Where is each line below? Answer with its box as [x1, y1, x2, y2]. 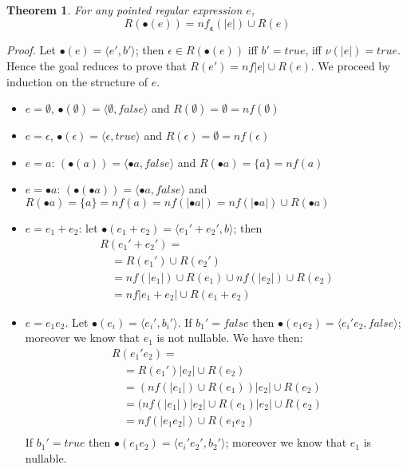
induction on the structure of [6, 73, 148, 89]
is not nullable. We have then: [156, 329, 303, 346]
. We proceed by [310, 57, 391, 74]
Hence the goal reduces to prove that [6, 57, 187, 74]
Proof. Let [6, 42, 56, 58]
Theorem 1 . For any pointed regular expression [6, 2, 243, 18]
